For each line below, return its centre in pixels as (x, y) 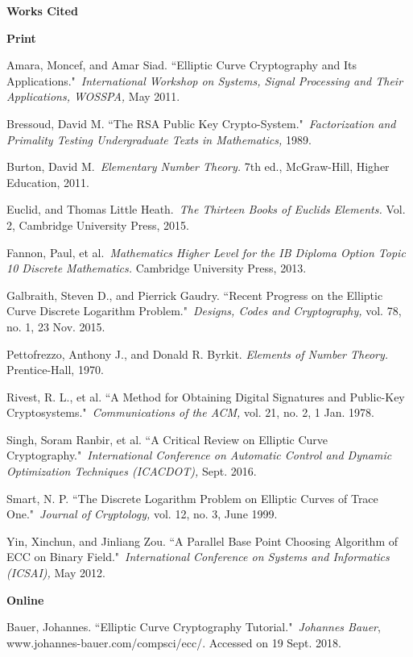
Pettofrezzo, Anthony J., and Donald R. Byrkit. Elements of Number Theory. (198, 353)
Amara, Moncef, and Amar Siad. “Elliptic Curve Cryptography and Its (182, 65)
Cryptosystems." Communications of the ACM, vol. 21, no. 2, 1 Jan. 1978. (190, 412)
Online (25, 599)
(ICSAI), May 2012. (56, 573)
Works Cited (42, 10)
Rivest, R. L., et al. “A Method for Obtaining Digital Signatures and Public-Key (206, 396)
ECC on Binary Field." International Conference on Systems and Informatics (198, 557)
